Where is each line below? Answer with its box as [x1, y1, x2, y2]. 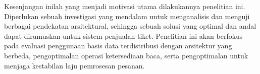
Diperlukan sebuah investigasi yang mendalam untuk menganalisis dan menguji [4, 11, 250, 21]
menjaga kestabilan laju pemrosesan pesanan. [4, 60, 145, 70]
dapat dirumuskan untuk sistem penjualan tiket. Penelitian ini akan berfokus [4, 30, 243, 41]
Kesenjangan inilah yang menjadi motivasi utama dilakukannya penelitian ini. [4, 1, 245, 11]
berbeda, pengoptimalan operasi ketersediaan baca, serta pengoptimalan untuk [4, 50, 248, 60]
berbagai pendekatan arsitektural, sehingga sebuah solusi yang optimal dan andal [4, 21, 256, 31]
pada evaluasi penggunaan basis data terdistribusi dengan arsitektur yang [4, 40, 232, 51]
